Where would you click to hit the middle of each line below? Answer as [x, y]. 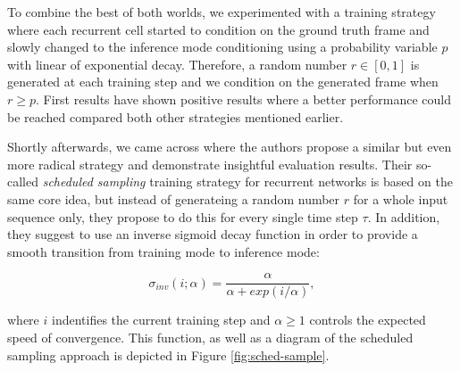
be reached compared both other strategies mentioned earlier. [176, 116]
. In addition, [404, 216]
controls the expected [368, 320]
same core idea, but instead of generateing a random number [174, 198]
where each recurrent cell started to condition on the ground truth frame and [218, 29]
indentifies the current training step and [161, 320]
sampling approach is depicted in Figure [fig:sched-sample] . [168, 355]
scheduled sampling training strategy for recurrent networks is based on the [247, 181]
